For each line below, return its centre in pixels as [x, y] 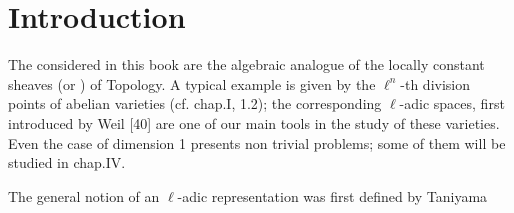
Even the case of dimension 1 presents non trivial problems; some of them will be [257, 142]
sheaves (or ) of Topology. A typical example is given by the [192, 83]
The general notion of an [84, 195]
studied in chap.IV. [67, 162]
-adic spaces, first [452, 103]
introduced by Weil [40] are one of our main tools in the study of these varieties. [254, 122]
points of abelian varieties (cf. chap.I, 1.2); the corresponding [195, 103]
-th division [435, 83]
